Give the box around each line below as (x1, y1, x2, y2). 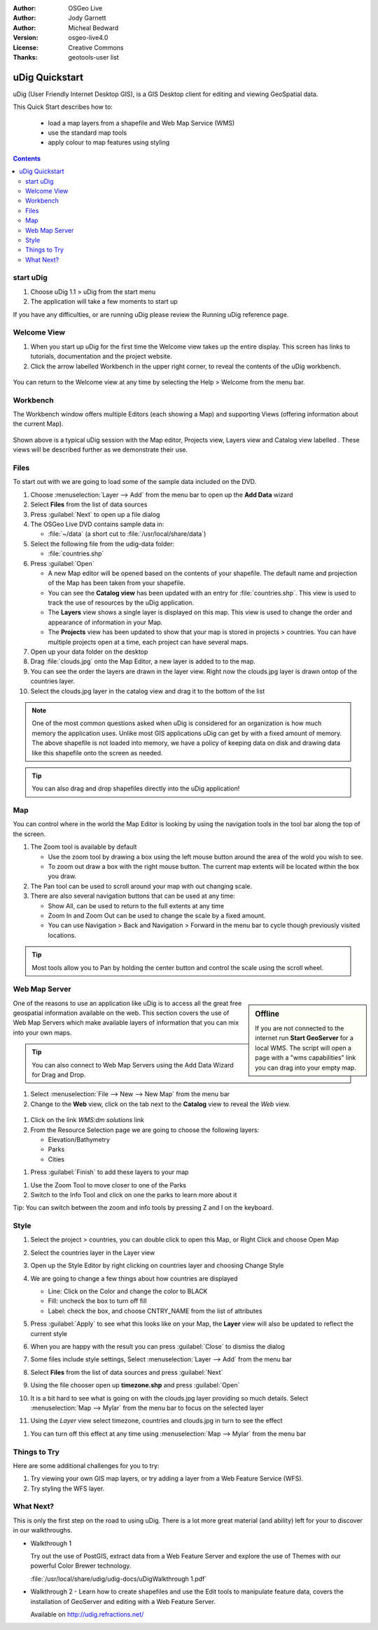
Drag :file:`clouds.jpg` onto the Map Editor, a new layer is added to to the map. (30, 657, 255, 666)
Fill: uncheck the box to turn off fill (48, 1297, 147, 1305)
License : (13, 43, 38, 52)
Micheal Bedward (68, 23, 119, 32)
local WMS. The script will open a (255, 1044, 351, 1052)
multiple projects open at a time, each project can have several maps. (48, 638, 248, 646)
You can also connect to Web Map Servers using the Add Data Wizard (31, 1060, 234, 1069)
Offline (255, 1009, 280, 1018)
